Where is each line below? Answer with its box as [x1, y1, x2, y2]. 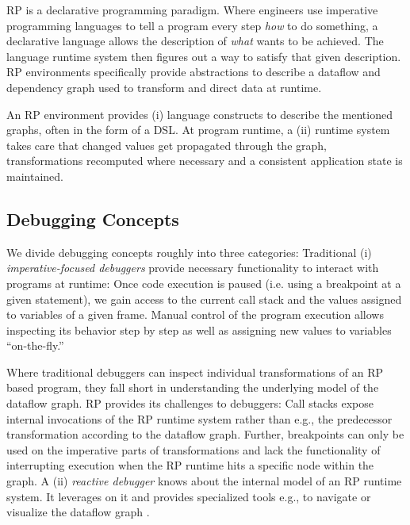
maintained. [6, 167, 63, 184]
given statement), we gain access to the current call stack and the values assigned [6, 290, 402, 307]
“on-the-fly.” [6, 337, 64, 354]
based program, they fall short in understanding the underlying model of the [6, 379, 379, 396]
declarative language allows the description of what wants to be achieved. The [6, 33, 384, 49]
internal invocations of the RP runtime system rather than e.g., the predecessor [6, 410, 393, 427]
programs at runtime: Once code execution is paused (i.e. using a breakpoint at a [6, 274, 401, 291]
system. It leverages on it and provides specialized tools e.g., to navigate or [6, 488, 371, 504]
